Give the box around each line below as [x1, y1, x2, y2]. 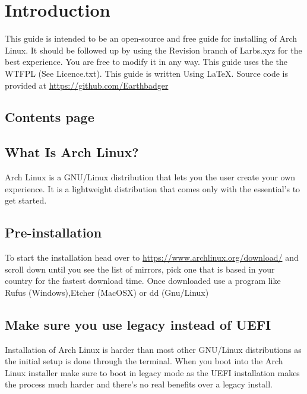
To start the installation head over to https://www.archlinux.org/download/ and [5, 251, 299, 264]
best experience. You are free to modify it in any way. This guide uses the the [5, 55, 288, 68]
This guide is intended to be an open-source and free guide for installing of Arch [5, 32, 297, 45]
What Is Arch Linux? [5, 143, 139, 161]
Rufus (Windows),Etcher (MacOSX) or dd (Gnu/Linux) [5, 286, 209, 298]
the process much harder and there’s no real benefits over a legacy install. [5, 378, 273, 390]
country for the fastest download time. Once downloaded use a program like [5, 274, 281, 287]
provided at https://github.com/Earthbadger [5, 79, 169, 91]
